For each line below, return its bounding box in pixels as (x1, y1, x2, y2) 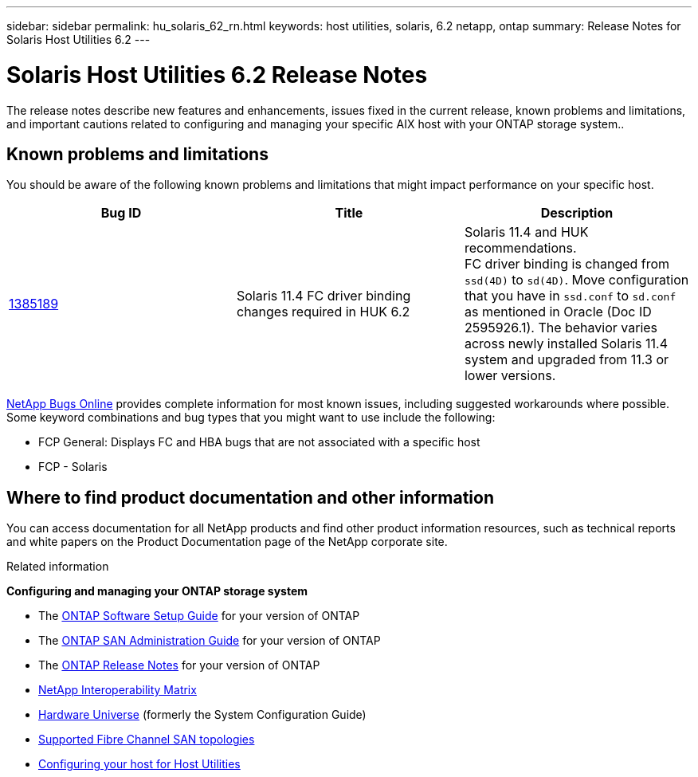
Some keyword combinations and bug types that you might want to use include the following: (6, 410, 496, 425)
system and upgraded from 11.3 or (464, 351, 669, 368)
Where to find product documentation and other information (6, 487, 494, 508)
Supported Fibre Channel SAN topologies (38, 732, 255, 747)
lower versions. (464, 367, 556, 384)
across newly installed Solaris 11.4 (464, 336, 668, 352)
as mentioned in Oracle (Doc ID (464, 304, 652, 320)
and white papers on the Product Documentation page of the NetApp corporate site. (6, 535, 448, 549)
